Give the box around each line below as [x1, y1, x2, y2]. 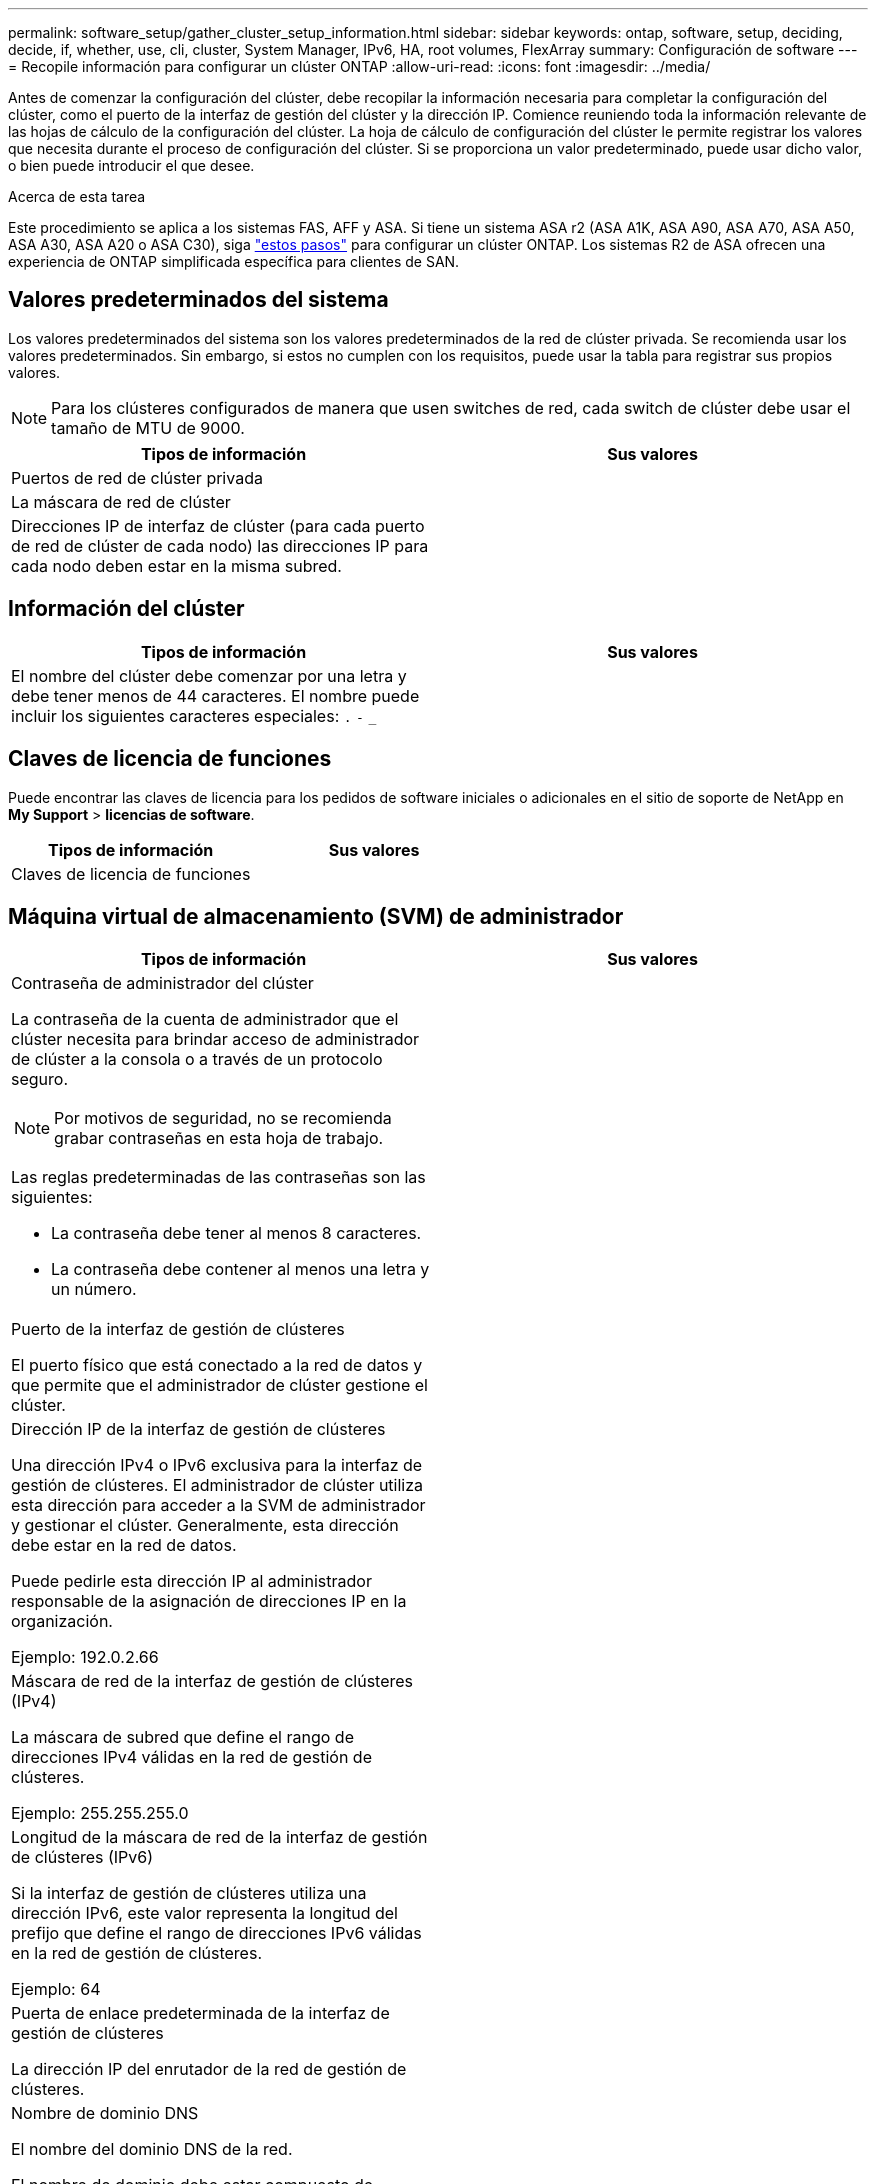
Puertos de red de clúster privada [11, 467, 263, 488]
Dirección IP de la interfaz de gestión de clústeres [11, 1419, 386, 1440]
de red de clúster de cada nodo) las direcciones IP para [11, 535, 429, 556]
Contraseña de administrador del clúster [11, 973, 314, 994]
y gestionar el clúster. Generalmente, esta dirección [11, 1515, 399, 1536]
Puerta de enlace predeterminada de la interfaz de [11, 2003, 390, 2024]
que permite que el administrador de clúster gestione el [11, 1375, 428, 1396]
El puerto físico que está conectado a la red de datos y [11, 1355, 423, 1376]
